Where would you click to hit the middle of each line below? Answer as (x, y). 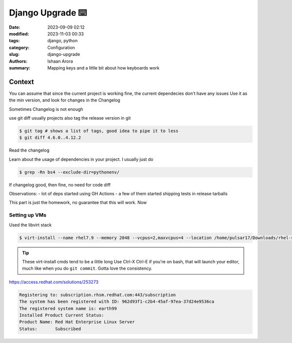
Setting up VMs (28, 215)
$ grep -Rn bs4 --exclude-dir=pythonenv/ (69, 172)
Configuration (61, 47)
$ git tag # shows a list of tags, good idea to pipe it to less (99, 131)
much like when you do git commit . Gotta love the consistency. (87, 268)
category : (19, 47)
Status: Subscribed (50, 329)
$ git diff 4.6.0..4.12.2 (50, 138)
